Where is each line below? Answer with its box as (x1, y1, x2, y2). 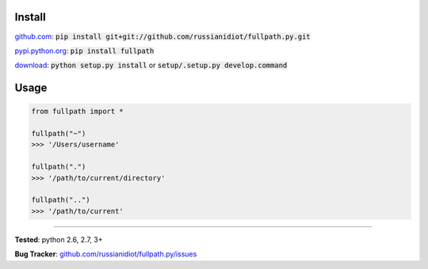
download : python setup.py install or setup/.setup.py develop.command (14, 60, 288, 70)
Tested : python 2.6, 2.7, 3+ (14, 234, 103, 244)
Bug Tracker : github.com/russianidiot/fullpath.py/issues (14, 249, 197, 259)
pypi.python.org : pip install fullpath (14, 46, 155, 55)
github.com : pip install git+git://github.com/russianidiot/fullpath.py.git (14, 32, 311, 41)
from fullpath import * (31, 107, 124, 116)
